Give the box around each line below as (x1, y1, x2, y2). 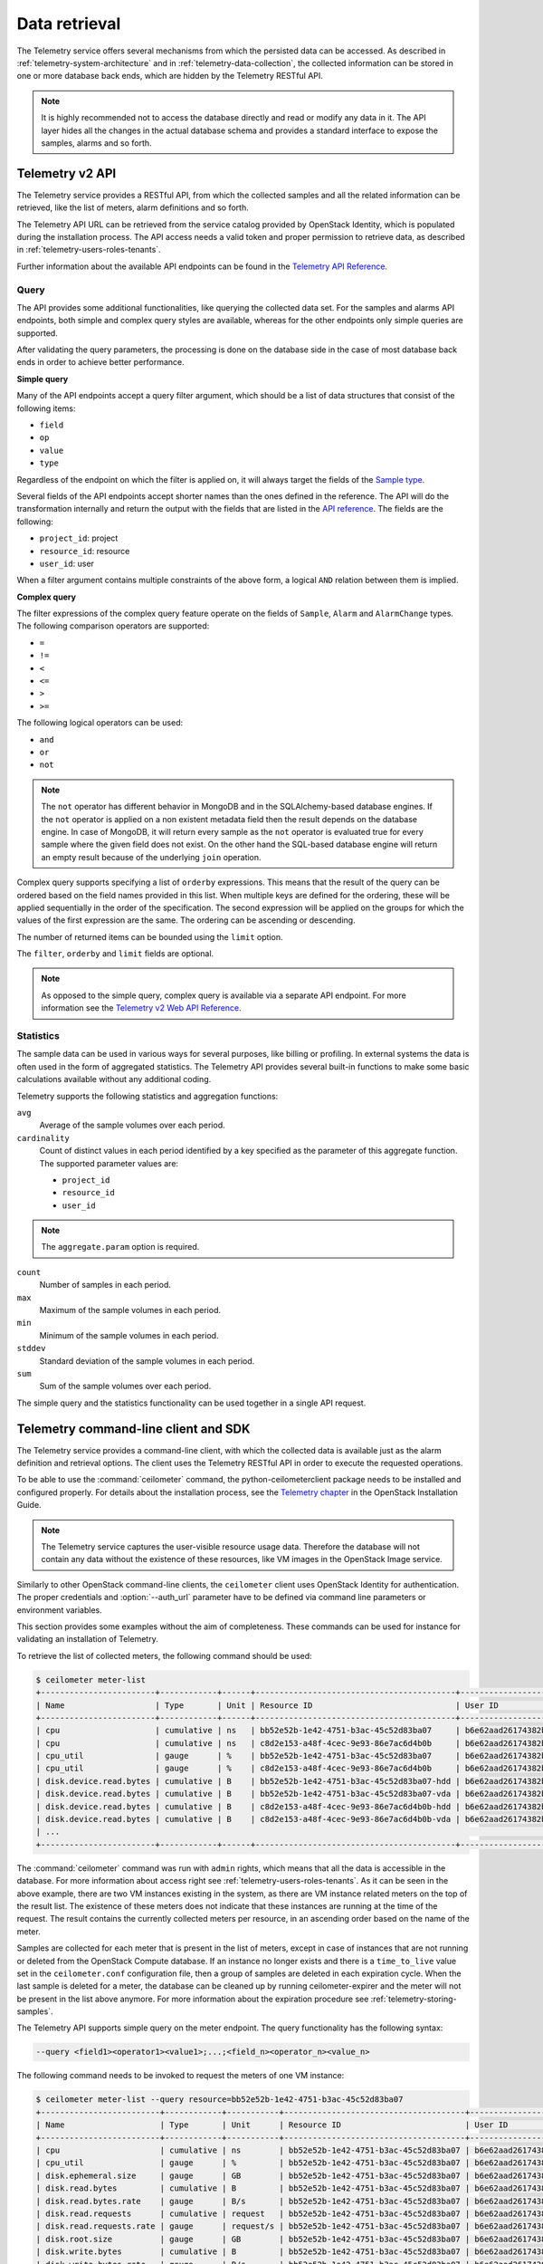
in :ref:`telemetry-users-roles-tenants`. (16, 245, 162, 255)
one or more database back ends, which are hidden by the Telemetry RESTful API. (16, 71, 323, 82)
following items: (16, 403, 76, 414)
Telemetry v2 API (16, 166, 117, 181)
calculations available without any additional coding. (16, 1074, 212, 1085)
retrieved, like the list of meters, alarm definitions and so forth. (16, 202, 249, 213)
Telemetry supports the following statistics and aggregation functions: (16, 1090, 279, 1101)
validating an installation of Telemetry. (16, 1634, 158, 1645)
